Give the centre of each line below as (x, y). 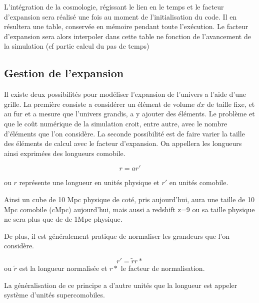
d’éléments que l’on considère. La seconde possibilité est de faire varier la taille (124, 133)
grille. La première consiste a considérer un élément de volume (99, 104)
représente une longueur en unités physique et (89, 182)
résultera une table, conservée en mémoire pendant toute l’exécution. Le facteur (126, 26)
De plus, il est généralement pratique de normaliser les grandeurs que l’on (117, 236)
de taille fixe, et (231, 104)
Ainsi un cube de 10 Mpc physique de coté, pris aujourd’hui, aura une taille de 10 (129, 199)
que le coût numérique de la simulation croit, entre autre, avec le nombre (116, 123)
